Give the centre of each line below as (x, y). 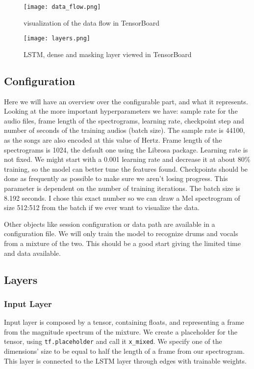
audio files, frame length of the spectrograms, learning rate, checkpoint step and (124, 120)
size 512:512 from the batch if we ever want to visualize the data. (102, 207)
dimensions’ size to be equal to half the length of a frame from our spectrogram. (124, 351)
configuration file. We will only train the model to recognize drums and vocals (121, 233)
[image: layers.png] (57, 39)
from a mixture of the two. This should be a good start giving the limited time (122, 243)
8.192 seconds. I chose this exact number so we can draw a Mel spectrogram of (122, 198)
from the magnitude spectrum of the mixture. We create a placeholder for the (121, 331)
